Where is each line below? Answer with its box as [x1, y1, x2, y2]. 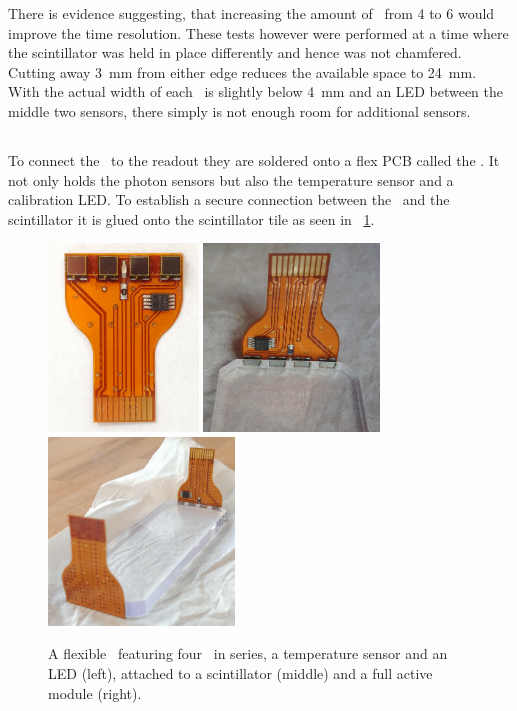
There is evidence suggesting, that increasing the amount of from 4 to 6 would [8, 3, 495, 23]
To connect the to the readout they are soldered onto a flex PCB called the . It [8, 149, 500, 170]
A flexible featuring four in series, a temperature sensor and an [48, 643, 448, 664]
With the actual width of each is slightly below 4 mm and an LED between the [8, 81, 503, 102]
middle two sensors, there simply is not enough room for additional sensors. [8, 100, 471, 121]
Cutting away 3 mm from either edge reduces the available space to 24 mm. [8, 61, 477, 82]
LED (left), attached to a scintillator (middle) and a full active [48, 663, 433, 684]
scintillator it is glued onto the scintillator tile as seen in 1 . [8, 208, 375, 229]
